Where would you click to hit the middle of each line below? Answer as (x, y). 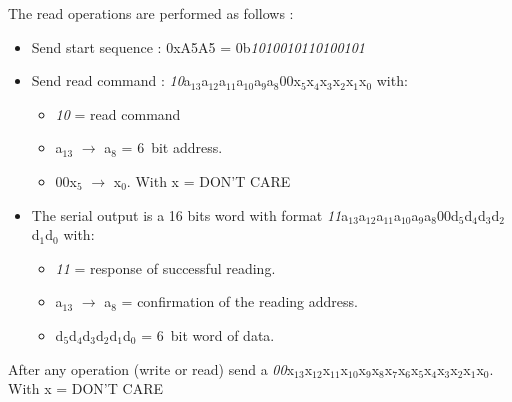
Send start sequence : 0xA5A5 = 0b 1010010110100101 (198, 46)
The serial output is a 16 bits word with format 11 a (190, 214)
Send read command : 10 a (111, 80)
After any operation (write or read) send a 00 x (151, 368)
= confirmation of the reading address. (239, 301)
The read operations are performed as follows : (151, 13)
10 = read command (118, 113)
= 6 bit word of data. (208, 334)
